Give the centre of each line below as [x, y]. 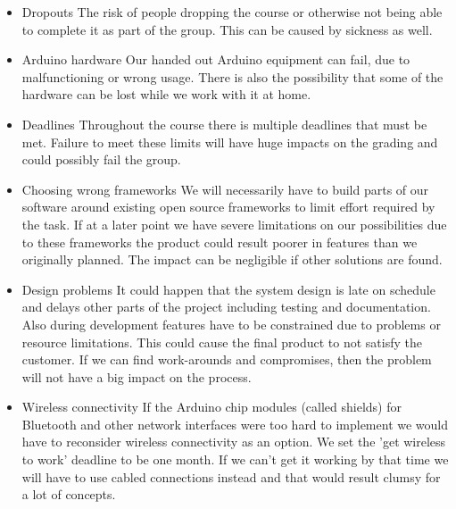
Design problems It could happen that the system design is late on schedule [228, 289]
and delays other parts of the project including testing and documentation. [226, 307]
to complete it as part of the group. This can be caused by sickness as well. [227, 29]
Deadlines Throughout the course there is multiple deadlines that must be [224, 124]
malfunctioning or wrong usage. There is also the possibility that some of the [232, 76]
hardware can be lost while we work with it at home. [166, 94]
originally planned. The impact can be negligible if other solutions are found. [232, 259]
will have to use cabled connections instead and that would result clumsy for [231, 476]
